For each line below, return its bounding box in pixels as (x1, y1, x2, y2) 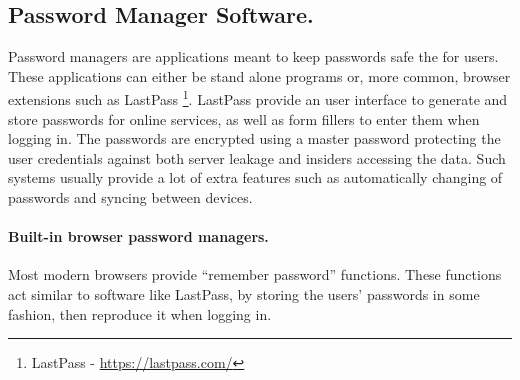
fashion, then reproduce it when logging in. (8, 303, 272, 324)
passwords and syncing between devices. (8, 187, 253, 208)
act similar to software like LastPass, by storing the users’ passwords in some (8, 284, 480, 304)
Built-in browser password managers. (8, 226, 269, 247)
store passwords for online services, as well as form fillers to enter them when (8, 108, 480, 129)
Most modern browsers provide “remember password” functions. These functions (8, 264, 502, 285)
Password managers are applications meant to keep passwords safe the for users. (8, 46, 499, 67)
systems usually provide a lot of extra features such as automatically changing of (8, 167, 503, 188)
